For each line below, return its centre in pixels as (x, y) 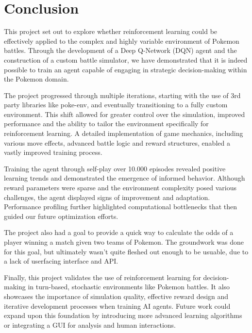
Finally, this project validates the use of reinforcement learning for (102, 277)
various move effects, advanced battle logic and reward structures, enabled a (117, 142)
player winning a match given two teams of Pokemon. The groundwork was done (124, 242)
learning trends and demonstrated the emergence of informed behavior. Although (125, 178)
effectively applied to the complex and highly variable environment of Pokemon (122, 41)
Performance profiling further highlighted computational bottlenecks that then (121, 207)
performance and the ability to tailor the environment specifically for (106, 124)
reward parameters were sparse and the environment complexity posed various (120, 188)
